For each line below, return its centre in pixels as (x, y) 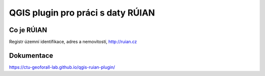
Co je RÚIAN (28, 30)
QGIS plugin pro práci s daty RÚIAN (82, 13)
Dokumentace (31, 55)
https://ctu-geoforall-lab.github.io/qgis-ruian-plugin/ (62, 67)
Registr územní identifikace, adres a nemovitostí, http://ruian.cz (73, 42)
